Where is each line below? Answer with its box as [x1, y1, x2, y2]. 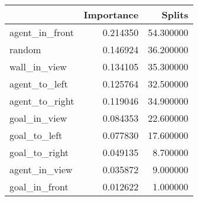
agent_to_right [9, 94, 74, 108]
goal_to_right [9, 145, 69, 159]
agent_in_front [9, 25, 74, 39]
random [9, 43, 41, 56]
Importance [83, 8, 139, 21]
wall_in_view [9, 60, 67, 73]
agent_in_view [9, 163, 73, 176]
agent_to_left [9, 77, 68, 90]
